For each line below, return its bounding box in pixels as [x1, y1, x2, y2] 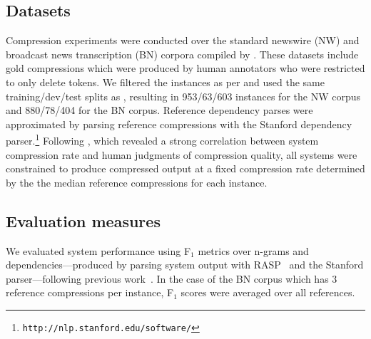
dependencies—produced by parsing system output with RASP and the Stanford [6, 257, 364, 272]
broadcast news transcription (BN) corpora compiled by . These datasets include [6, 46, 359, 61]
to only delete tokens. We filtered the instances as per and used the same [6, 74, 325, 89]
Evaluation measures [6, 209, 161, 231]
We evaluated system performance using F [6, 243, 191, 258]
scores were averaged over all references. [181, 285, 355, 300]
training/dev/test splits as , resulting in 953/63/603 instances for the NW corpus [6, 88, 360, 103]
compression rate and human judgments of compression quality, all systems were [6, 147, 357, 162]
